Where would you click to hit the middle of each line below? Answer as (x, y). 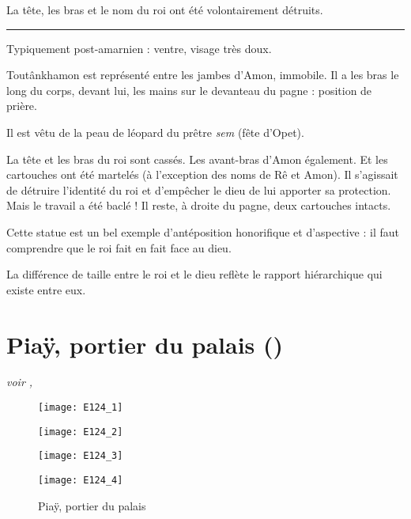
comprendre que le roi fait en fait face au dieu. (119, 247)
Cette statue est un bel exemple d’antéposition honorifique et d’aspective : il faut (203, 231)
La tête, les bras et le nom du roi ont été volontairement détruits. (165, 9)
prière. (22, 106)
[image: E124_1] (81, 408)
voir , (20, 382)
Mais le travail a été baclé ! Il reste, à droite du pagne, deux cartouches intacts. (199, 205)
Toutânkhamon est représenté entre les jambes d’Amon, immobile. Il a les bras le (203, 75)
